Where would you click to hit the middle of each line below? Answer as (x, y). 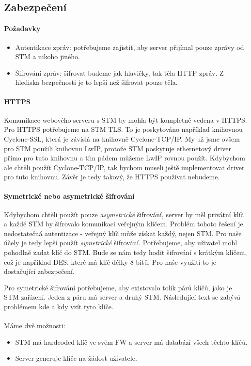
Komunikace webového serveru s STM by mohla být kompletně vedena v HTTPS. (125, 119)
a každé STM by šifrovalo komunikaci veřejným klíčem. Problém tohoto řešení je (124, 224)
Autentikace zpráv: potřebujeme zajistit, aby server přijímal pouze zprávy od (130, 47)
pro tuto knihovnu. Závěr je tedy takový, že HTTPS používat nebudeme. (112, 177)
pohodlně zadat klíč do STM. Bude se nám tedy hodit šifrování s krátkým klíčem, (125, 252)
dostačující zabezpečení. (39, 271)
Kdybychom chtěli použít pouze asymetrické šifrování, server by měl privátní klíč (124, 214)
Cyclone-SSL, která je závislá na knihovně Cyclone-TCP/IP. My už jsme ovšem (122, 138)
